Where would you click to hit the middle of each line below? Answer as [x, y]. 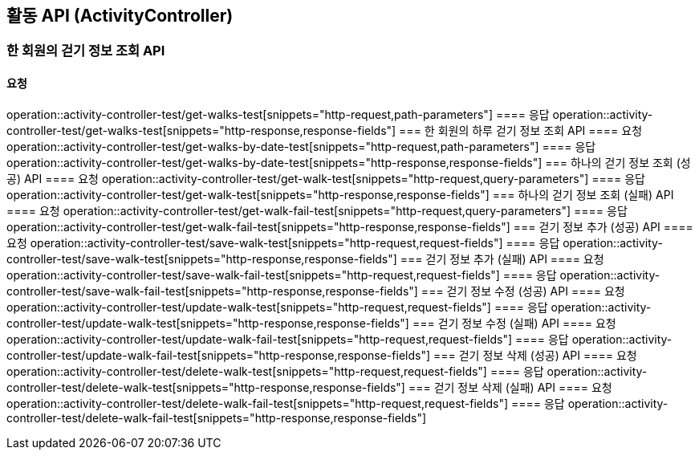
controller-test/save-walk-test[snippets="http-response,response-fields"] [202, 259]
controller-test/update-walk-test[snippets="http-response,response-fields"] [208, 323]
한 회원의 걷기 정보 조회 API [86, 51]
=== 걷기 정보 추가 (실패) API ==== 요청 [502, 259]
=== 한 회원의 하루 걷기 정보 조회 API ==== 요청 [521, 130]
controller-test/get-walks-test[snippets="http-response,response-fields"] [201, 130]
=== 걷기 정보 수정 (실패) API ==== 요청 [514, 323]
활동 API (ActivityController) [120, 16]
